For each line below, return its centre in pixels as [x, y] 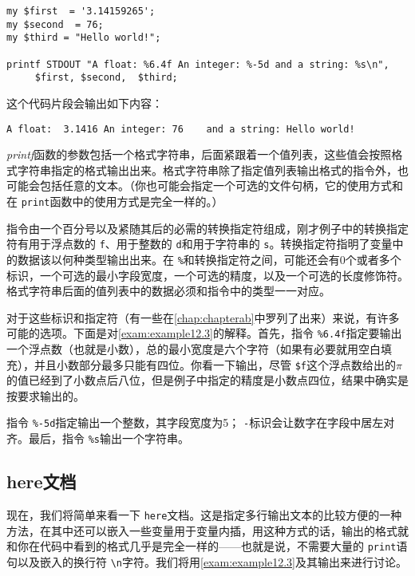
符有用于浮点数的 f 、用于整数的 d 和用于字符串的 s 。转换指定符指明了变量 [200, 244]
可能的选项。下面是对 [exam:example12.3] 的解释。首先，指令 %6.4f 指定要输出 [204, 333]
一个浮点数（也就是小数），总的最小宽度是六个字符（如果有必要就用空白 [194, 348]
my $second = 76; [55, 24]
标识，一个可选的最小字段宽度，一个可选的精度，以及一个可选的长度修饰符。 [207, 275]
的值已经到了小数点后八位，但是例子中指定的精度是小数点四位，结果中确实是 [207, 380]
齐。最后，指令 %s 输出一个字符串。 [98, 438]
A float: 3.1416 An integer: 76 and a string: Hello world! [181, 129]
